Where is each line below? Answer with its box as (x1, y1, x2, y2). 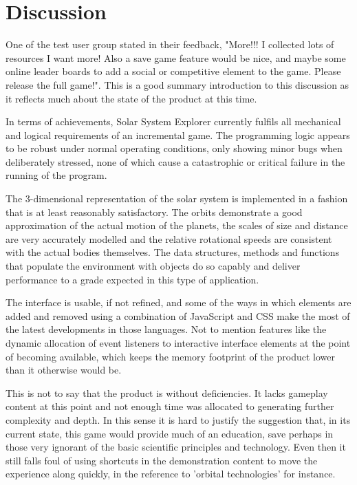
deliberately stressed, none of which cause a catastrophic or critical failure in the (6, 154, 345, 169)
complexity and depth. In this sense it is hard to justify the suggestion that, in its (6, 412, 351, 427)
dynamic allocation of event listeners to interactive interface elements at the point (6, 336, 351, 349)
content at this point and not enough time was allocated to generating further (6, 399, 334, 413)
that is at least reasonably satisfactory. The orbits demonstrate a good (6, 204, 303, 219)
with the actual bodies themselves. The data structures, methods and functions (6, 245, 340, 259)
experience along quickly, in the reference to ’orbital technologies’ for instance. (6, 466, 336, 481)
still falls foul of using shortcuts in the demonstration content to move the (6, 453, 318, 467)
